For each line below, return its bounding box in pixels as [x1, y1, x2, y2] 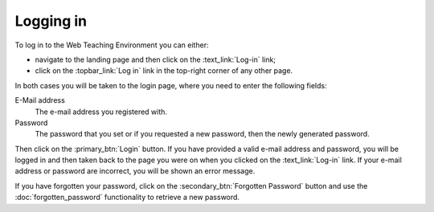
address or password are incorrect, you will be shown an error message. [14, 166, 256, 176]
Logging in [14, 12, 88, 30]
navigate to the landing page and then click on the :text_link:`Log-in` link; [35, 55, 276, 64]
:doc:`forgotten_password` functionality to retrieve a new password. [14, 193, 240, 202]
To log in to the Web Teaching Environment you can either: [14, 40, 209, 50]
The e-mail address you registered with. [35, 107, 168, 116]
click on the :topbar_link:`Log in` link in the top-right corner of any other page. [35, 66, 293, 75]
